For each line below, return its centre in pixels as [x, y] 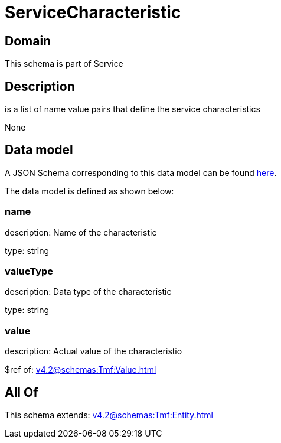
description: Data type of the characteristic [88, 292]
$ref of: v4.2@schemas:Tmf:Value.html [81, 370]
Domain [28, 41]
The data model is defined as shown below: [89, 191]
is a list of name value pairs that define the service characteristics [133, 109]
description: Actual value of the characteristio [94, 351]
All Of [22, 392]
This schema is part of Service [64, 64]
